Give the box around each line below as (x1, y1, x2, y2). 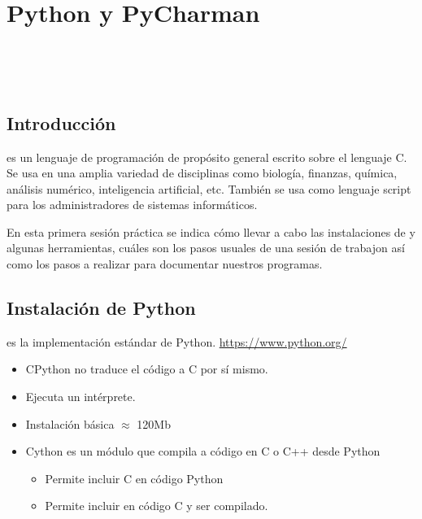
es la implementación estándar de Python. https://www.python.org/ (7, 333, 347, 350)
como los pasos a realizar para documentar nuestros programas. (7, 255, 323, 273)
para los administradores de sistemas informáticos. (7, 196, 258, 213)
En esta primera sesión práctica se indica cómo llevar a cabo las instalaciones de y (7, 223, 415, 240)
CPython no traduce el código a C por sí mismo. (25, 360, 268, 377)
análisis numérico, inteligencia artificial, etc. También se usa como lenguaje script (7, 180, 411, 197)
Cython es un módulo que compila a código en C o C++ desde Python (25, 443, 381, 460)
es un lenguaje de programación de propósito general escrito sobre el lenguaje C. (7, 148, 407, 165)
